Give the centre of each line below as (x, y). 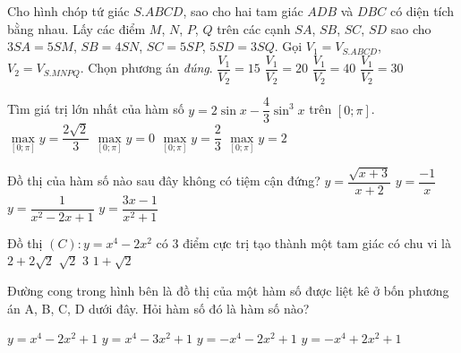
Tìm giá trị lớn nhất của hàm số (96, 109)
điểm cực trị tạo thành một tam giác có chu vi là (317, 242)
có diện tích (422, 11)
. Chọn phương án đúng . (146, 68)
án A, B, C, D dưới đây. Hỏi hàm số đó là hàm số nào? (158, 308)
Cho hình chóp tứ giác (68, 11)
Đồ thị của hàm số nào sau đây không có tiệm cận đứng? (164, 181)
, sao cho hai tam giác (243, 11)
